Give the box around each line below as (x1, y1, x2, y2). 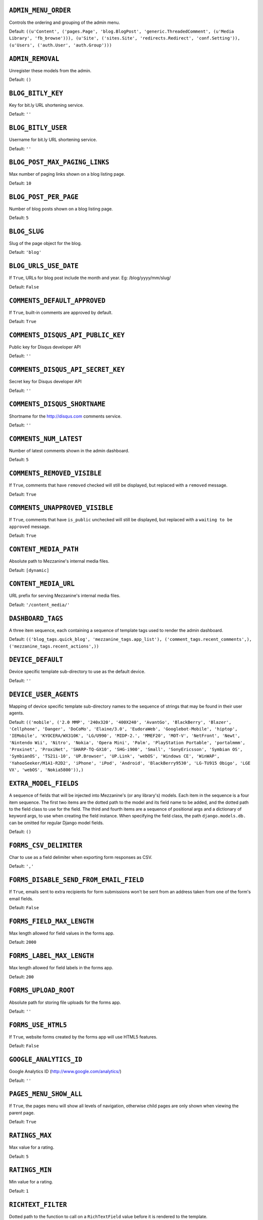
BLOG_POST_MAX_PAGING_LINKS (9, 159, 110, 166)
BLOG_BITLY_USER (9, 124, 67, 132)
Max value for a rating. (9, 1144, 55, 1150)
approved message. (9, 524, 51, 529)
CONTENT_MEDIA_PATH (9, 546, 79, 553)
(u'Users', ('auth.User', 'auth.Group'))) (9, 42, 112, 48)
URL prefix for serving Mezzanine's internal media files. (9, 593, 120, 599)
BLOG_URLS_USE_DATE (9, 262, 79, 270)
